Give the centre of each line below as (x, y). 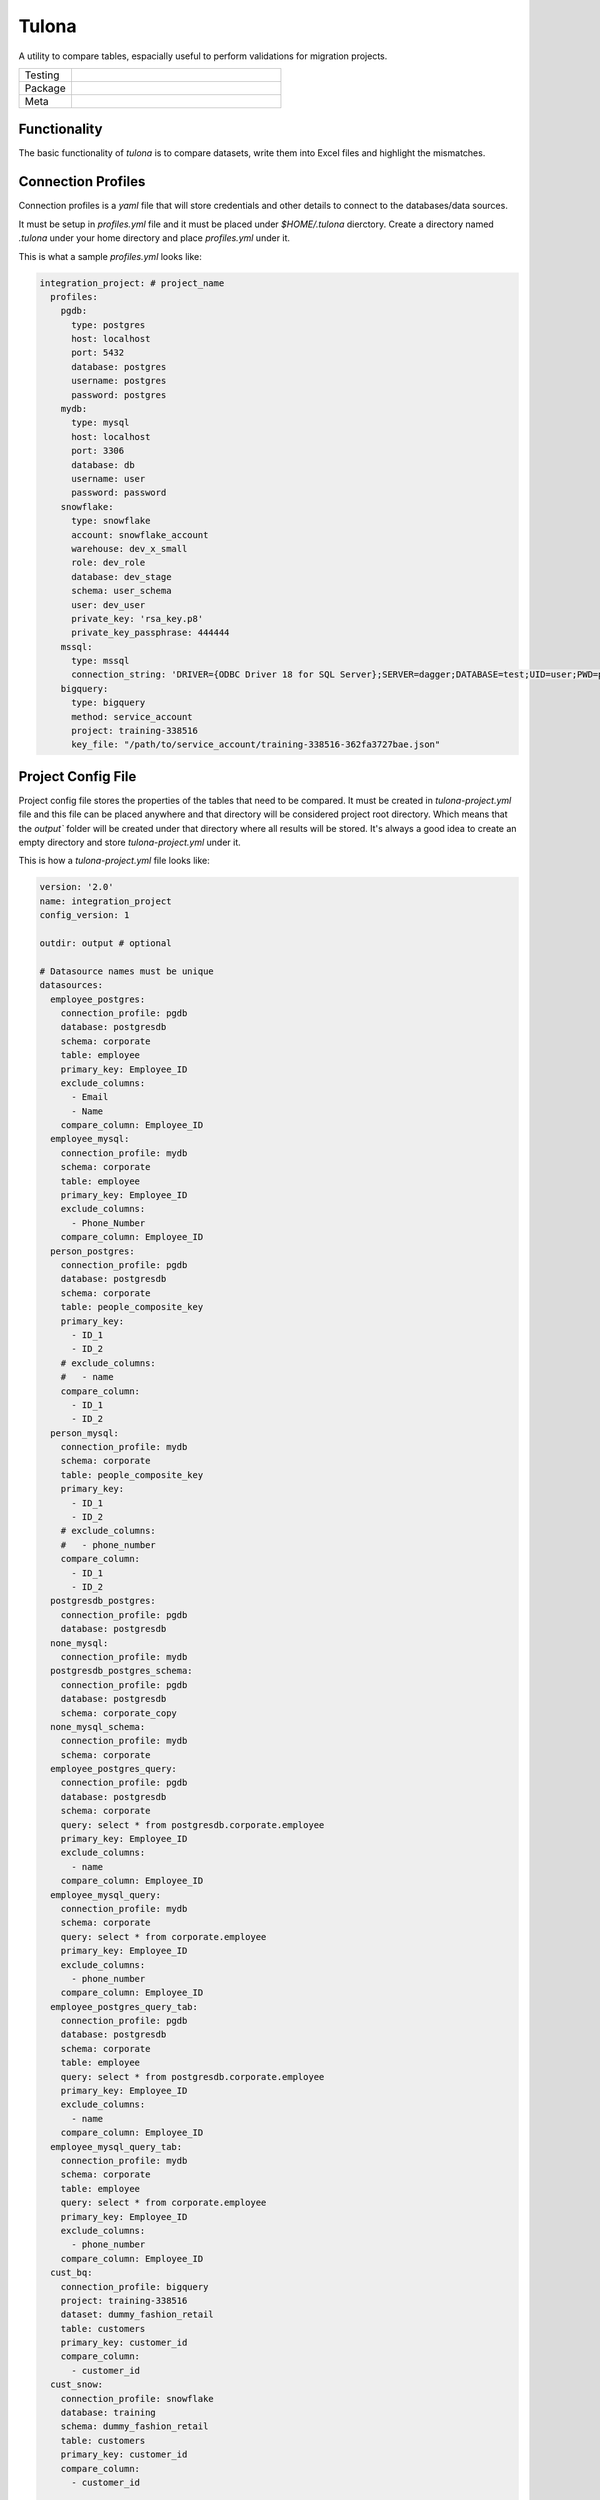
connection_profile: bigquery (134, 2286)
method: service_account (132, 716)
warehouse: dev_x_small (129, 548)
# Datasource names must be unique (126, 971)
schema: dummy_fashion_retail (134, 2426)
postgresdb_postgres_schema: (122, 1671)
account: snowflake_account (140, 534)
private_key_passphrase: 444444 (150, 633)
